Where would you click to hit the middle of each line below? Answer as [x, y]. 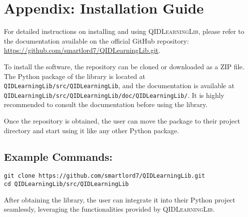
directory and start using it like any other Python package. [92, 130]
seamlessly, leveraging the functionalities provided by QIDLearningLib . [109, 209]
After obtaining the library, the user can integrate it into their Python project [120, 199]
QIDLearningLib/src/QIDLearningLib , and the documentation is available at [119, 85]
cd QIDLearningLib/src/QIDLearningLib [66, 184]
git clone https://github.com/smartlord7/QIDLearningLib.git [105, 176]
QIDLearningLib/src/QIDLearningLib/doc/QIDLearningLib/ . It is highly [114, 95]
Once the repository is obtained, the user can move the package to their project [122, 121]
